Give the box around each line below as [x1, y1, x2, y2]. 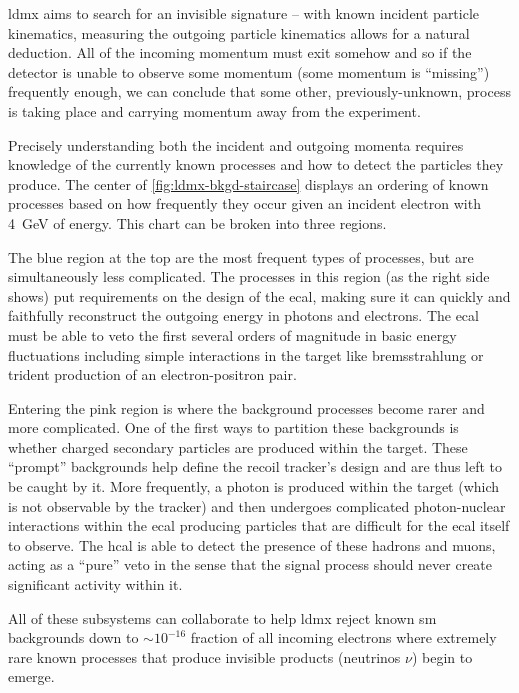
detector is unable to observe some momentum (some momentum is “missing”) [8, 61, 490, 82]
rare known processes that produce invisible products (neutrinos [8, 646, 401, 667]
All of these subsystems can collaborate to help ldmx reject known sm [8, 607, 437, 628]
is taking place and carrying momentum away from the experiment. [8, 100, 421, 121]
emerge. [8, 666, 55, 687]
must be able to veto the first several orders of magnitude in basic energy [8, 324, 457, 345]
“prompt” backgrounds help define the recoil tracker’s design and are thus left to [8, 456, 503, 477]
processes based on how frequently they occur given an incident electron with [8, 193, 481, 214]
